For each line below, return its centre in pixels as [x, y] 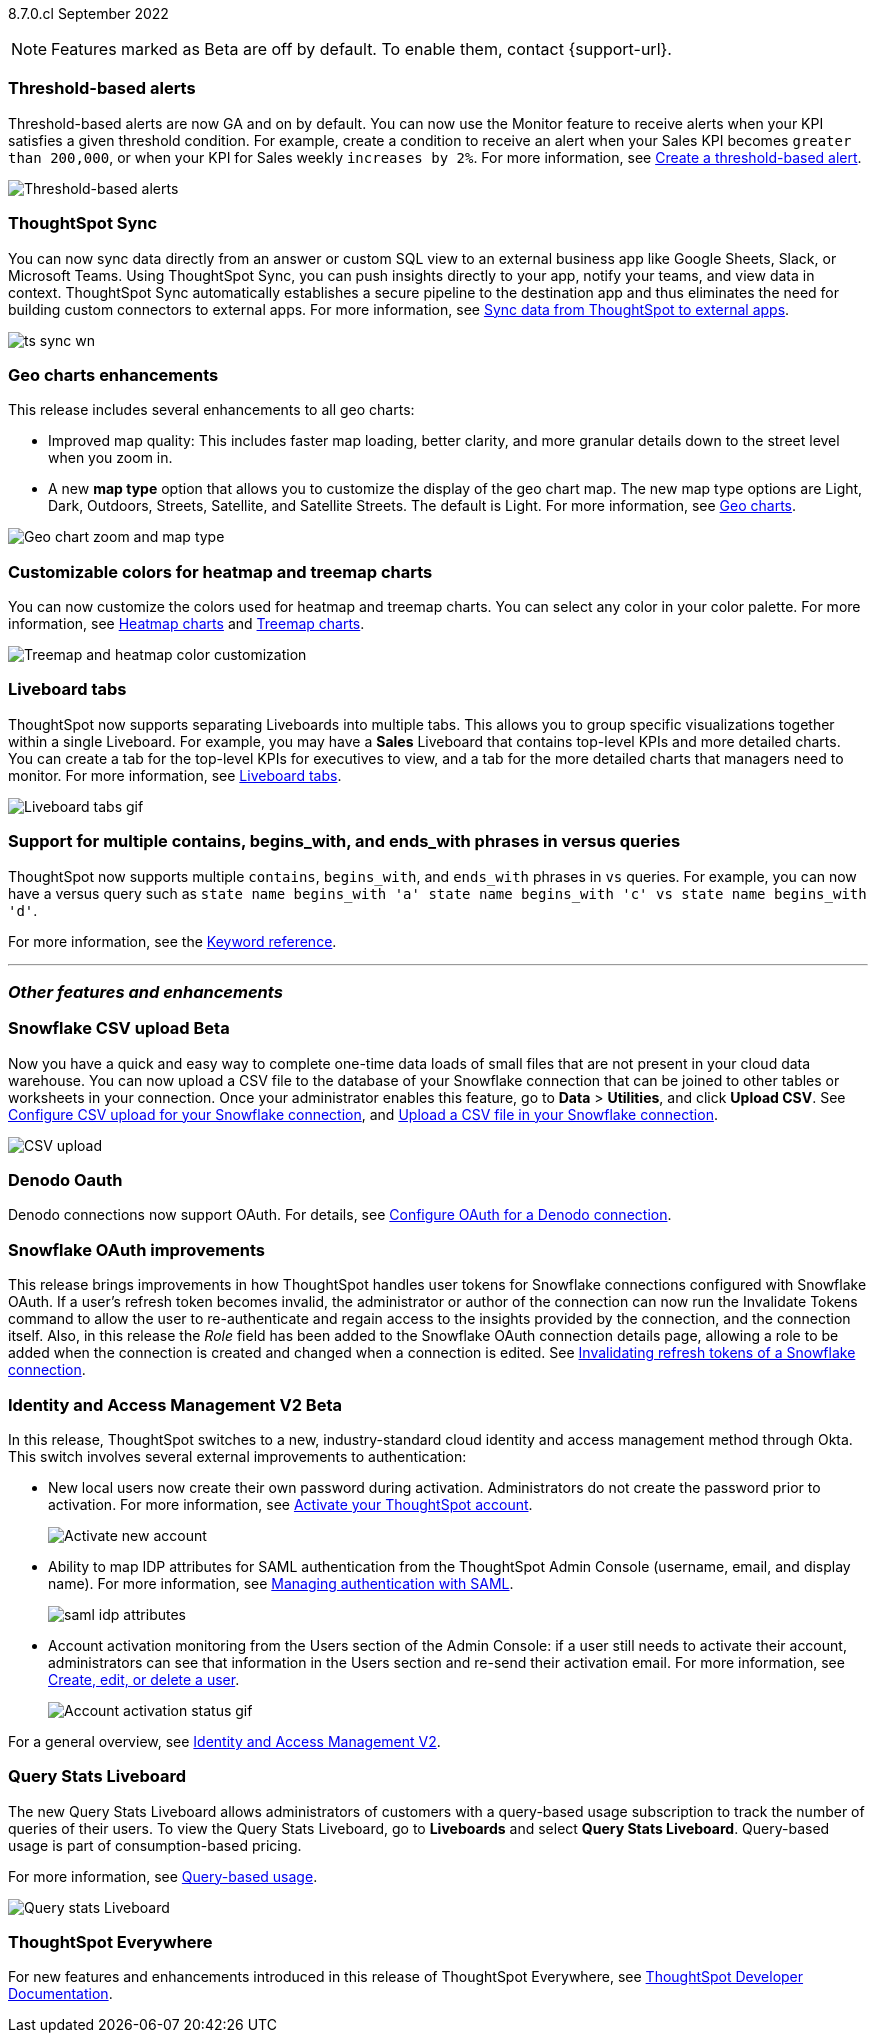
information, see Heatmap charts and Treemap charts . [186, 623]
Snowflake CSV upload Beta [119, 1028]
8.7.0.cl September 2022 [88, 13]
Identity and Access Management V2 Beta [175, 1404]
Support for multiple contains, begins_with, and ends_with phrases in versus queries [344, 841]
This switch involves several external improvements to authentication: [237, 1456]
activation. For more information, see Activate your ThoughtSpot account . [290, 1504]
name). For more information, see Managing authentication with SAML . [281, 1583]
